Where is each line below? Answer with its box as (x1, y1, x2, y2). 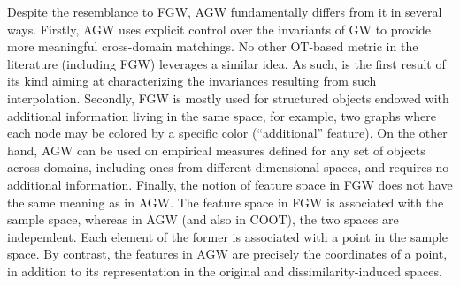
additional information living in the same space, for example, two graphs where (7, 106, 436, 124)
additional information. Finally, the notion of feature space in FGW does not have (7, 175, 453, 193)
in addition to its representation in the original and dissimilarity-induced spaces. (7, 261, 442, 280)
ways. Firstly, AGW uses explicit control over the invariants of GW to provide (7, 19, 431, 38)
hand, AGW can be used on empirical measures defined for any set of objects (7, 140, 425, 159)
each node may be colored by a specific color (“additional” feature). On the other (7, 124, 448, 142)
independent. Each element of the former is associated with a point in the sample (7, 227, 448, 245)
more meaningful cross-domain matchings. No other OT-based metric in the (7, 37, 418, 56)
